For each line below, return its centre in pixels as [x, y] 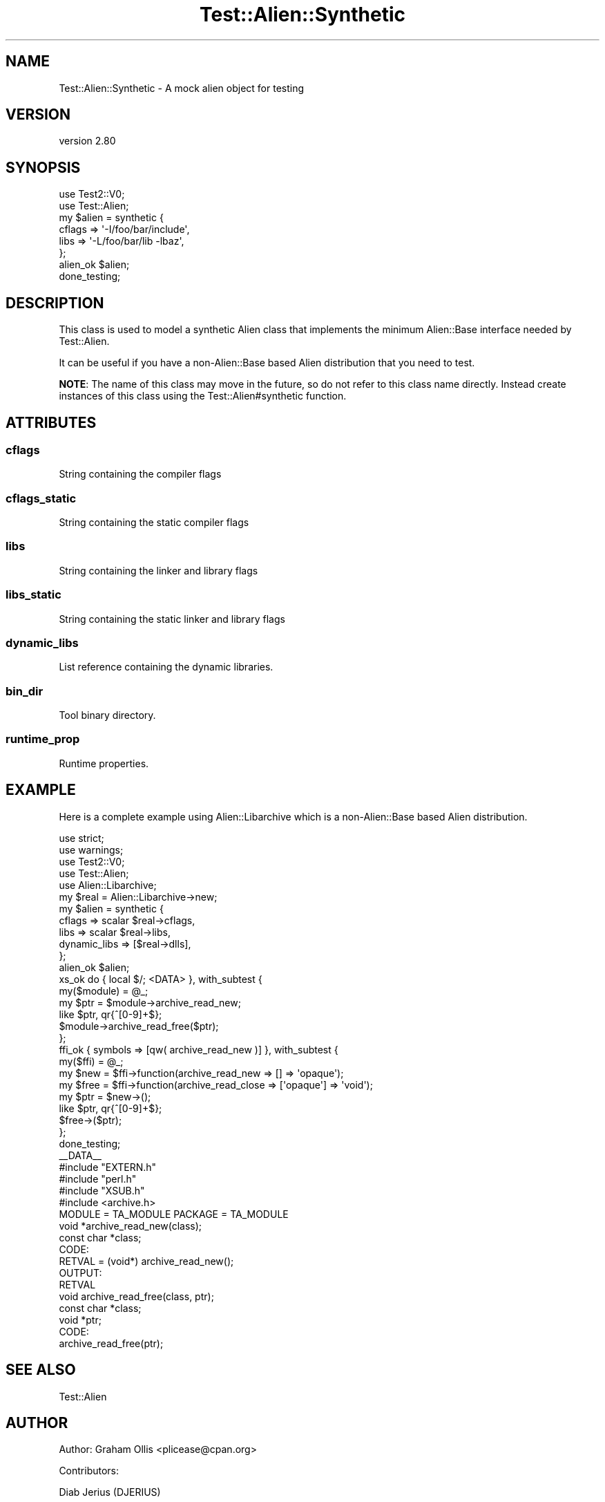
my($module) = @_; [104, 991]
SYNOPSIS [43, 167]
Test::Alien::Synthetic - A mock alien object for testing [182, 88]
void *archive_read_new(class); [131, 1226]
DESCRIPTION [55, 303]
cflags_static [41, 498]
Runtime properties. [104, 763]
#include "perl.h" [98, 1179]
